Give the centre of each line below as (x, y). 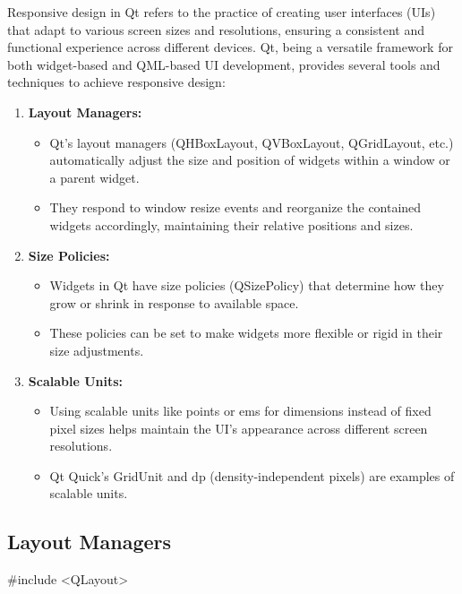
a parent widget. (94, 177)
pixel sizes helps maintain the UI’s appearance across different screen (239, 428)
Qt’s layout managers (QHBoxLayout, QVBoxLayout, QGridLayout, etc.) (252, 142)
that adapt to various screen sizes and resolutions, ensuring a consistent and (216, 29)
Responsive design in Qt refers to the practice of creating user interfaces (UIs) (222, 12)
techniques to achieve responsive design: (116, 82)
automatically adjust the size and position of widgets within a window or (250, 160)
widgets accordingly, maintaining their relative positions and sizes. (231, 224)
